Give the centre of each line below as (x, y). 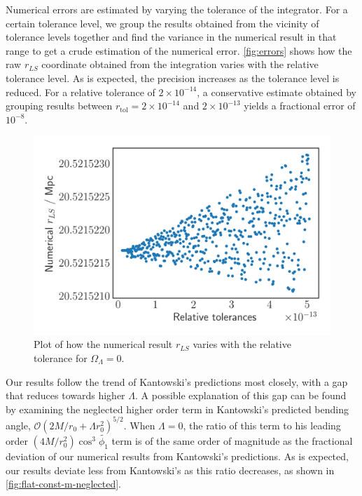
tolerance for (61, 357)
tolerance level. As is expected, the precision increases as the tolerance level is (173, 78)
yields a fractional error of (300, 106)
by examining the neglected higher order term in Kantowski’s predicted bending (177, 409)
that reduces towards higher (65, 395)
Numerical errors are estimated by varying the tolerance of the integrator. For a (177, 9)
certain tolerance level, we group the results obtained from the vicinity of (162, 23)
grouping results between (59, 106)
